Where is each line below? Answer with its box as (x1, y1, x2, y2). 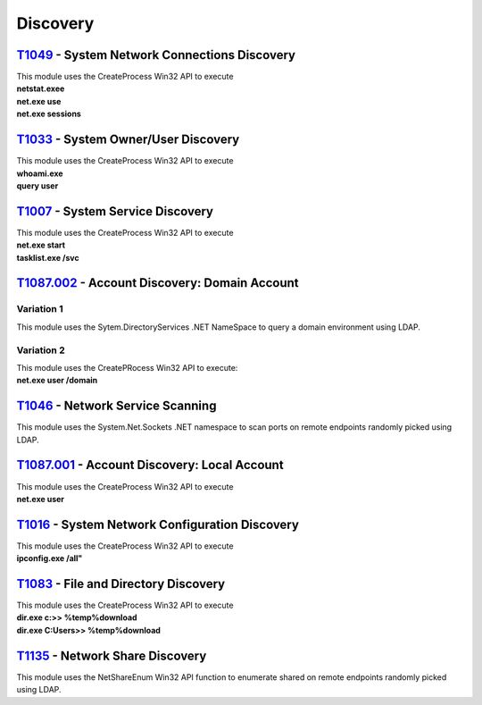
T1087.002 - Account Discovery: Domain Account (16, 275, 299, 290)
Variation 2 (16, 344, 66, 357)
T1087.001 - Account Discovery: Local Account (16, 457, 285, 473)
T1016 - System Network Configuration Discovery (16, 516, 299, 532)
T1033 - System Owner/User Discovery (16, 132, 240, 147)
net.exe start (16, 239, 66, 250)
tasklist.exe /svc (16, 252, 79, 263)
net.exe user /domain (16, 375, 98, 386)
